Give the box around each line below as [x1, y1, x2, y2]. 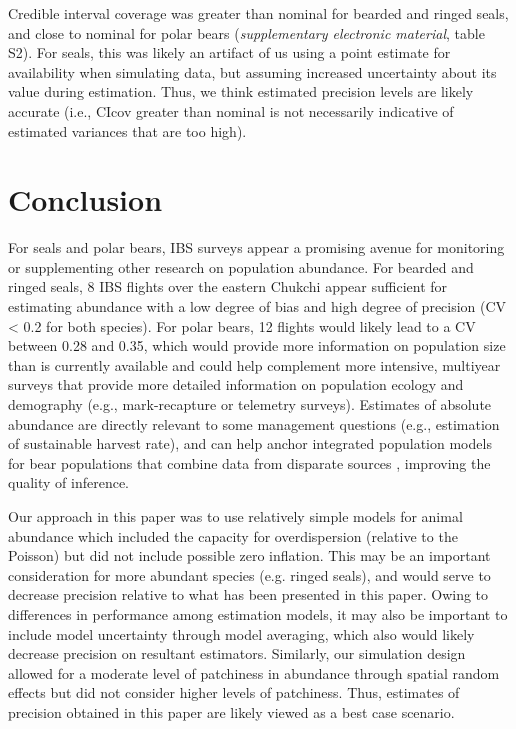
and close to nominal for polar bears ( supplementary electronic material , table [8, 22, 485, 43]
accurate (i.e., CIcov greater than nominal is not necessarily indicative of [8, 100, 454, 121]
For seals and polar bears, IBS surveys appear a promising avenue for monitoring [8, 237, 505, 258]
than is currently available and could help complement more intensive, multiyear [8, 354, 501, 375]
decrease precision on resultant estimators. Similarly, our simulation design [8, 643, 466, 664]
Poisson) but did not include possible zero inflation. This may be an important [8, 545, 491, 566]
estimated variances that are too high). [8, 120, 247, 141]
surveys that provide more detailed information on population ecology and [8, 374, 464, 395]
